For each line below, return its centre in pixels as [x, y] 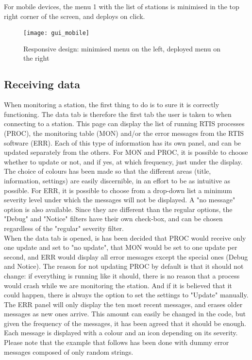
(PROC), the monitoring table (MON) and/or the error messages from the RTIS [124, 133]
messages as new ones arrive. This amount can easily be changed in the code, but [125, 314]
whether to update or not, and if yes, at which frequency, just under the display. [123, 161]
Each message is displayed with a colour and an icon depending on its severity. [121, 333]
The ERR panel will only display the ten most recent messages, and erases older [123, 304]
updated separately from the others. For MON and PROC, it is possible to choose [126, 152]
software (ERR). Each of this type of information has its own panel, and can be [123, 142]
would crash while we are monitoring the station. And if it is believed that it [118, 285]
